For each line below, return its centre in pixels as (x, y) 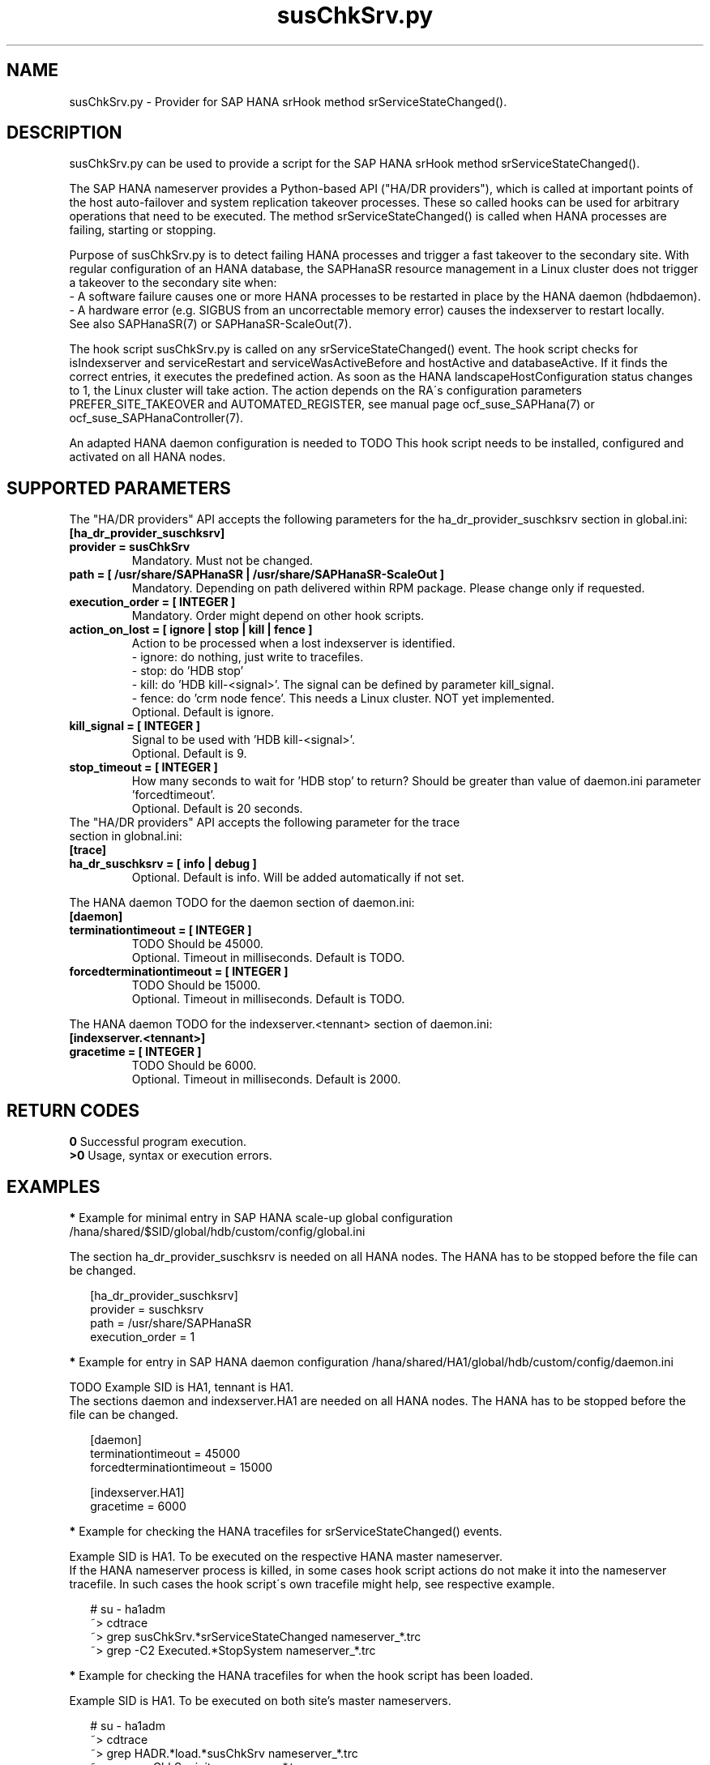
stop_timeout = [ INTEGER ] (143, 767)
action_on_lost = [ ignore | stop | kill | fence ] (191, 630)
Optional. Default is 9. (189, 754)
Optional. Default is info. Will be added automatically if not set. (298, 878)
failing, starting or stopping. (143, 230)
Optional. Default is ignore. (203, 712)
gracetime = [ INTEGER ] (135, 1052)
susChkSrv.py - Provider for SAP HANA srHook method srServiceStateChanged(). (288, 101)
